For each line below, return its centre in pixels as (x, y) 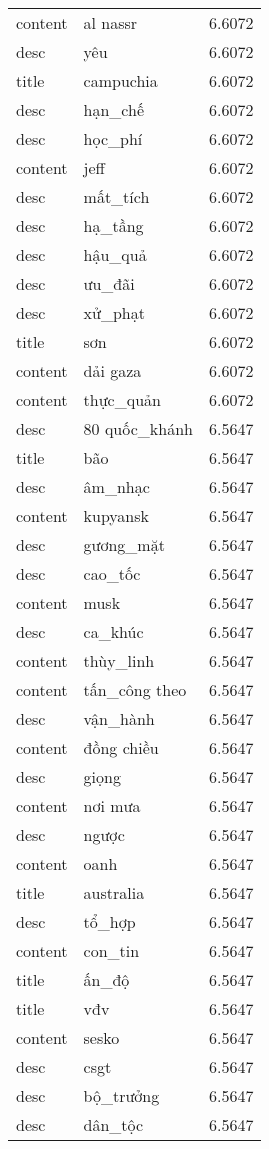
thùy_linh (119, 660)
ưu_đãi (109, 283)
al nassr (110, 22)
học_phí (113, 138)
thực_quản (122, 399)
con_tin (111, 950)
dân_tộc (113, 1124)
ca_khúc (113, 631)
